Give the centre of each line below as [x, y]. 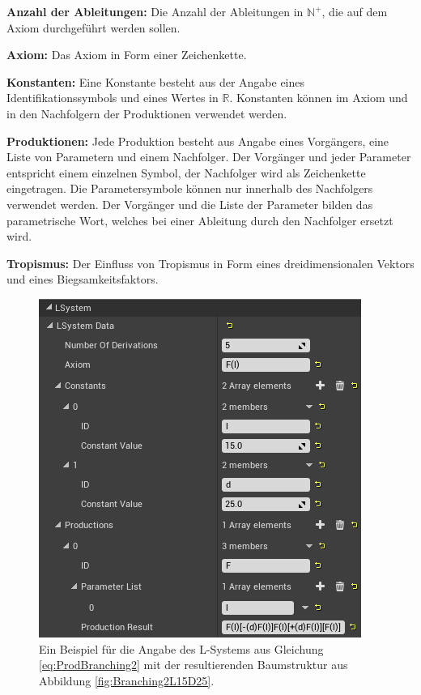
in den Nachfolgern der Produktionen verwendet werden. [147, 113]
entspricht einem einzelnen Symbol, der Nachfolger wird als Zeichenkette [186, 172]
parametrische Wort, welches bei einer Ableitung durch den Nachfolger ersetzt [200, 220]
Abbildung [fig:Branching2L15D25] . [127, 680]
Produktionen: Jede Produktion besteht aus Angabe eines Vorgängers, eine [198, 141]
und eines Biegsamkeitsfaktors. [83, 279]
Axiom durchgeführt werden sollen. [94, 27]
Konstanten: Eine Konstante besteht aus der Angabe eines [156, 81]
